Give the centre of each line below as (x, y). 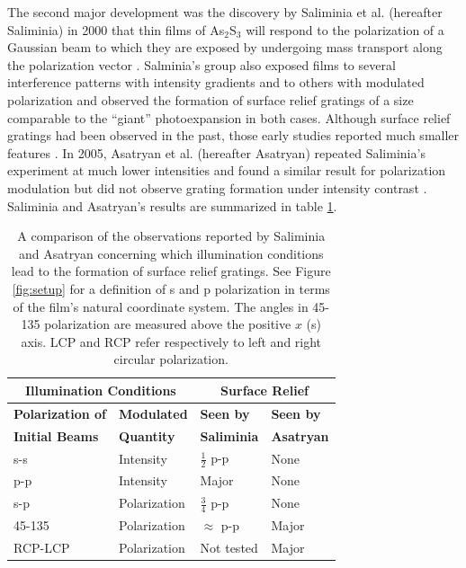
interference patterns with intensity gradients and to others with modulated (216, 82)
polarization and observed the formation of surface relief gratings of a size (211, 99)
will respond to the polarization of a (345, 29)
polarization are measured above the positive (168, 324)
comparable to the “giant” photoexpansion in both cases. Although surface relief (229, 117)
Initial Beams (56, 435)
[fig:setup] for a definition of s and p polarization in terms (171, 288)
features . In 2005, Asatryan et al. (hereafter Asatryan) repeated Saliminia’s (216, 152)
